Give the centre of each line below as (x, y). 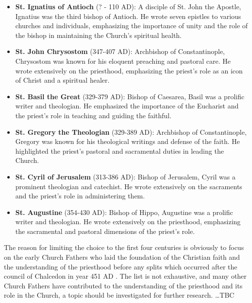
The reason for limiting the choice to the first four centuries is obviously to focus (124, 247)
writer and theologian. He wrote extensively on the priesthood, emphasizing (128, 222)
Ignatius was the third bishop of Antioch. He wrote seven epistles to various (128, 16)
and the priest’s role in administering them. (80, 196)
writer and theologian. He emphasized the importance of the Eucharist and (127, 106)
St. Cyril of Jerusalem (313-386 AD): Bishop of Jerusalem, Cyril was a (125, 176)
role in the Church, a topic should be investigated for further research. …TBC (119, 295)
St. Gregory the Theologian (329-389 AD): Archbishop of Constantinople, (131, 132)
